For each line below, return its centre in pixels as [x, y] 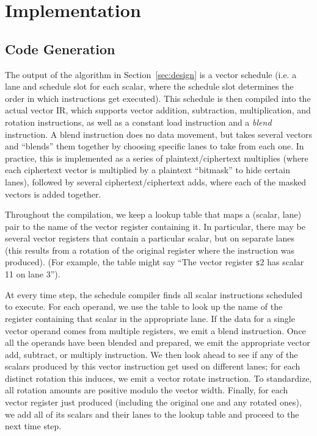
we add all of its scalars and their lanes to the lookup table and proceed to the [152, 414]
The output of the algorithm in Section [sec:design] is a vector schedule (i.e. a [151, 74]
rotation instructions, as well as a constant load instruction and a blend [138, 122]
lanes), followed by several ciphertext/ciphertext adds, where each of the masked [156, 181]
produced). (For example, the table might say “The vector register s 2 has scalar [155, 262]
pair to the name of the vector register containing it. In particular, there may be [155, 226]
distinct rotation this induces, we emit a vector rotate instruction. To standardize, [158, 378]
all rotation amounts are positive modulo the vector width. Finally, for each [147, 390]
